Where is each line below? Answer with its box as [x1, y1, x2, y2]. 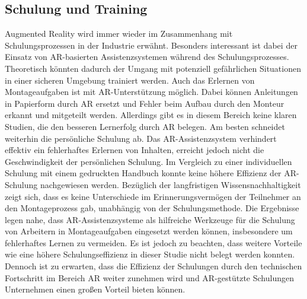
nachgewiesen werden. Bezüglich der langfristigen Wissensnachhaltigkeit [40, 178, 301, 190]
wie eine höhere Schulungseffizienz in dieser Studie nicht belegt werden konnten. [5, 248, 295, 260]
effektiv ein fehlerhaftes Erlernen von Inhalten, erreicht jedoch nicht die [5, 144, 264, 156]
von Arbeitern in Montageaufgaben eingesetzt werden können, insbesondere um [5, 225, 293, 237]
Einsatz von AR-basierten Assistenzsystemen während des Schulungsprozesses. [5, 50, 289, 63]
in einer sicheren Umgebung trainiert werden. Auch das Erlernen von [5, 74, 255, 86]
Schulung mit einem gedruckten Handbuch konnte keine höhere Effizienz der [5, 167, 282, 179]
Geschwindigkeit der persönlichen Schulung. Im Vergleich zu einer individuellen [5, 155, 292, 167]
